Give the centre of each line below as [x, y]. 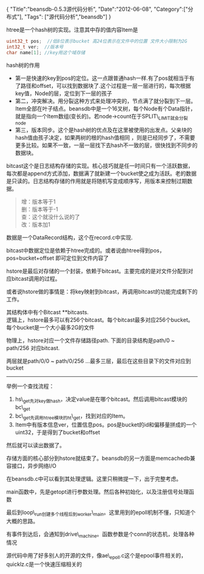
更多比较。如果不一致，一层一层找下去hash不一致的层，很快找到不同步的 [106, 145]
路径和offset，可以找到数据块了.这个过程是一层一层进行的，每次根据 [106, 85]
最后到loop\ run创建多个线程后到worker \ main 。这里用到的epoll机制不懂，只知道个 [101, 513]
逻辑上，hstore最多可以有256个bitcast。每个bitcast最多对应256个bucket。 [100, 320]
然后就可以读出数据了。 [36, 445]
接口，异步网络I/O [34, 465]
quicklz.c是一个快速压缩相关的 [44, 564]
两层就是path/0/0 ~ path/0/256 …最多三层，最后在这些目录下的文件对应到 [99, 361]
